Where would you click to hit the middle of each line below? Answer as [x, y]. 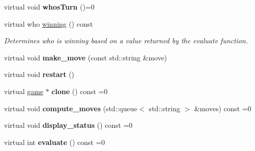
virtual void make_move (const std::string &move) [86, 57]
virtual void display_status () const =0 [68, 125]
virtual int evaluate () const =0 [55, 142]
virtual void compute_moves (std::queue [71, 108]
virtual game [24, 91]
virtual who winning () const [49, 23]
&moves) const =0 [223, 108]
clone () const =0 [79, 91]
